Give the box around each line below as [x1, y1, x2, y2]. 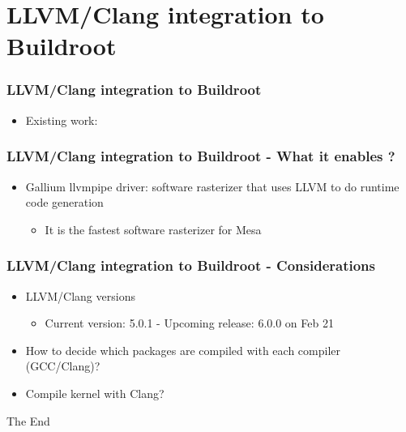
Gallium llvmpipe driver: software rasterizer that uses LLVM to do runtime [25, 178, 400, 195]
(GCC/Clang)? [25, 357, 100, 374]
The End [6, 412, 50, 429]
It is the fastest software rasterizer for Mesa [45, 220, 262, 237]
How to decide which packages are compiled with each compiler [25, 341, 341, 358]
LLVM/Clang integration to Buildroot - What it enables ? [6, 146, 395, 166]
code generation [25, 194, 104, 211]
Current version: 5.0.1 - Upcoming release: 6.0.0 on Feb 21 [45, 314, 334, 331]
